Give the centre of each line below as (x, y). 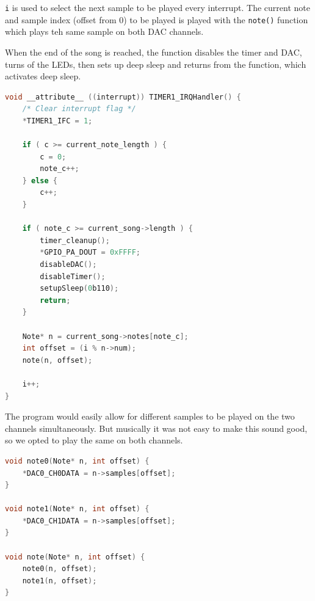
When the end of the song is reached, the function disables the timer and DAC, (154, 52)
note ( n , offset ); (57, 360)
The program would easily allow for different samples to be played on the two (150, 416)
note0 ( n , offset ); (60, 569)
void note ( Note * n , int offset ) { (75, 557)
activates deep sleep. (43, 76)
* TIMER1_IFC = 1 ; (57, 121)
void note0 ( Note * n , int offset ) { (77, 461)
